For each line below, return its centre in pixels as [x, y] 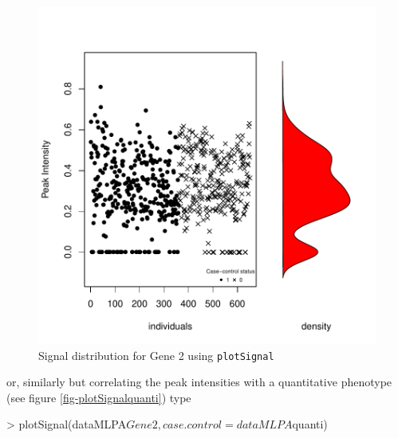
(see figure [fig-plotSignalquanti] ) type [99, 397]
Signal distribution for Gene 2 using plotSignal [156, 355]
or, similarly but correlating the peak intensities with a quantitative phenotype [199, 382]
